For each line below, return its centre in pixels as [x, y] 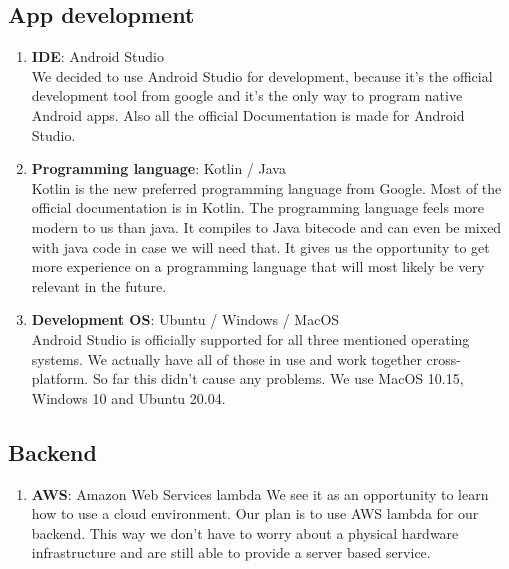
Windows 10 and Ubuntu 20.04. [128, 397]
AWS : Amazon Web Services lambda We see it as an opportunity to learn [260, 493]
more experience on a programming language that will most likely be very [258, 266]
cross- [443, 358]
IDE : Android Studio [97, 56]
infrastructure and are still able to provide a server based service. [231, 552]
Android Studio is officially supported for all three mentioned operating [250, 338]
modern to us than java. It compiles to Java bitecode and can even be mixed [266, 226]
